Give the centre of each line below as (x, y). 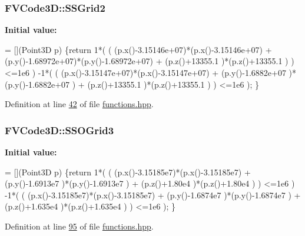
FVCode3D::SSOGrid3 (59, 130)
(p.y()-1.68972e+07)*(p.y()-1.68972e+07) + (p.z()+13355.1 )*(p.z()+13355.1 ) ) (150, 61)
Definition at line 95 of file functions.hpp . (79, 226)
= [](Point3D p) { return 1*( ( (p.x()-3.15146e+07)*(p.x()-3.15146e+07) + (138, 49)
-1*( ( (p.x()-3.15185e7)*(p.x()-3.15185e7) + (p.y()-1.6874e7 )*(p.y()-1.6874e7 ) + (153, 195)
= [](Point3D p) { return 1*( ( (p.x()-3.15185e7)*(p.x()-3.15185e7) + (128, 172)
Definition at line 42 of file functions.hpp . (79, 104)
